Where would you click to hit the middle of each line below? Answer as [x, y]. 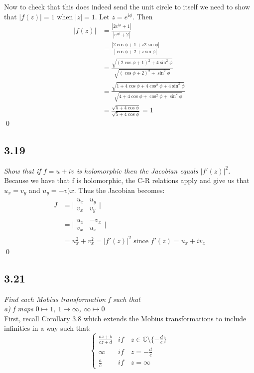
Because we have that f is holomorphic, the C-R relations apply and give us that [127, 180]
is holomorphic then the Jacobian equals [137, 170]
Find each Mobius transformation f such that [72, 299]
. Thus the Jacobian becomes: [119, 190]
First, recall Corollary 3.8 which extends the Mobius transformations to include [125, 318]
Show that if [22, 170]
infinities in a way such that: [48, 328]
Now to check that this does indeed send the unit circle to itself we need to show [127, 6]
